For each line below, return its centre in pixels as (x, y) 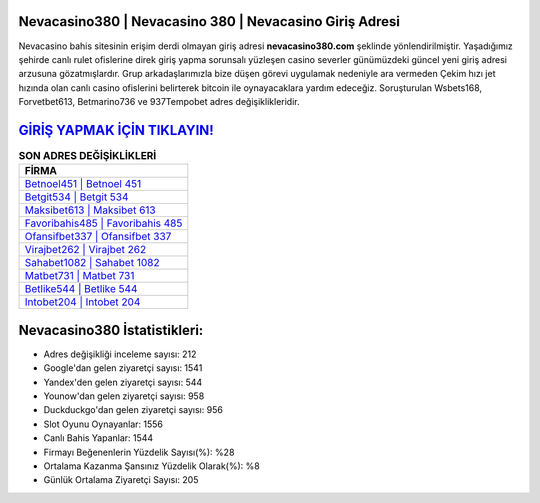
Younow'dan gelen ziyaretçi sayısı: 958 (124, 396)
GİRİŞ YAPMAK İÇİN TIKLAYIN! (116, 130)
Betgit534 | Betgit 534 (76, 197)
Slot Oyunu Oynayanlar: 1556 (103, 424)
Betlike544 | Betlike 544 (81, 289)
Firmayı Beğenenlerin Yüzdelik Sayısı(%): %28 (139, 452)
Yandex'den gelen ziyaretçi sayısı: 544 (123, 382)
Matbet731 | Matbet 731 (79, 276)
